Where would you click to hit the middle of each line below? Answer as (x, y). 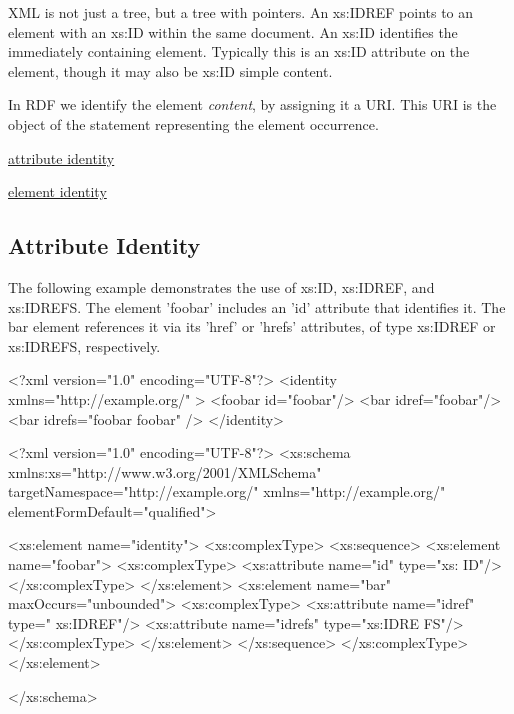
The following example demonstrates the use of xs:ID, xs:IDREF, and (221, 286)
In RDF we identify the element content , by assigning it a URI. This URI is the (252, 104)
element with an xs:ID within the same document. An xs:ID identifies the (233, 31)
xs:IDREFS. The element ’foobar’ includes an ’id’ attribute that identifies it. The (257, 306)
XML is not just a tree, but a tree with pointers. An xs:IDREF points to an (241, 12)
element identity (57, 191)
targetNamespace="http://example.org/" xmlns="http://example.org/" (227, 491)
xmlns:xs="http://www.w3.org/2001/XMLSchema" (165, 471)
